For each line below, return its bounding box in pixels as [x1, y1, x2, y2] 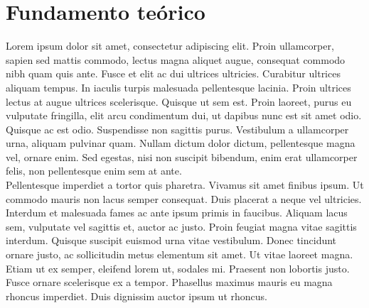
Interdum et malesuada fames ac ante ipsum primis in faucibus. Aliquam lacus [6, 205, 348, 220]
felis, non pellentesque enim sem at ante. [6, 163, 182, 178]
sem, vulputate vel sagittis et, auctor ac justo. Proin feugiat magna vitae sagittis [6, 219, 357, 233]
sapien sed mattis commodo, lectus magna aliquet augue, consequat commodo [6, 52, 346, 67]
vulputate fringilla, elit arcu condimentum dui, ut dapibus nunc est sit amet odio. [6, 108, 362, 123]
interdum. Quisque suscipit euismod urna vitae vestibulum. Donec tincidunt [6, 233, 337, 248]
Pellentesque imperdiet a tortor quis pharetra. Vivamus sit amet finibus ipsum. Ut [6, 177, 364, 192]
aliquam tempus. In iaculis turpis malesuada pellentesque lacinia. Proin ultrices [6, 79, 351, 94]
